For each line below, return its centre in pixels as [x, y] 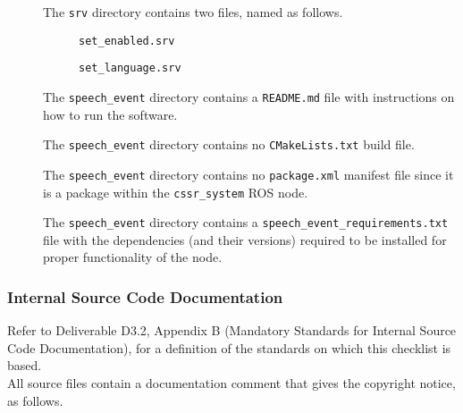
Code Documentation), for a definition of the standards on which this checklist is [229, 347]
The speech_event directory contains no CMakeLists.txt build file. [229, 144]
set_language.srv [130, 68]
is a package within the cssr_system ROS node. [176, 192]
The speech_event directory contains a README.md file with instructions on [249, 96]
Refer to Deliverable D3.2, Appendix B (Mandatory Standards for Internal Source [232, 330]
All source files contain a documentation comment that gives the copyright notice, [231, 383]
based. [25, 365]
